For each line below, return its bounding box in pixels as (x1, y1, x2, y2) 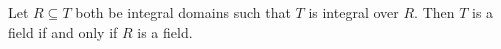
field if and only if (8, 21, 118, 42)
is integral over (308, 2, 399, 22)
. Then (414, 2, 455, 22)
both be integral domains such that (75, 2, 291, 22)
